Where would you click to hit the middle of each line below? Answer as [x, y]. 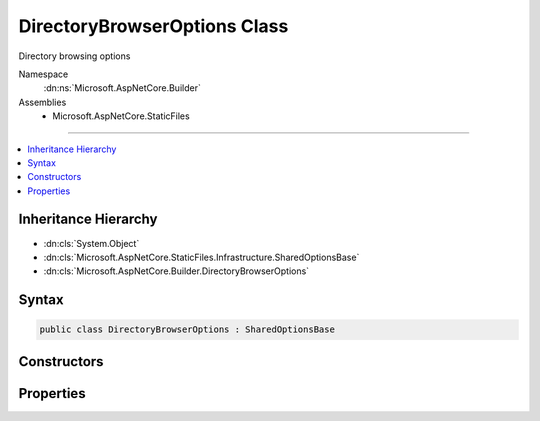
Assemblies [42, 102]
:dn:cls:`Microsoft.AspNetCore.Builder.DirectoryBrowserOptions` [176, 271]
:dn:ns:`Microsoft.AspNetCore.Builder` [122, 88]
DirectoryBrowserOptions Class [153, 26]
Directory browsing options [74, 56]
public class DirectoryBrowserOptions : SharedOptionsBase [187, 329]
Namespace [43, 74]
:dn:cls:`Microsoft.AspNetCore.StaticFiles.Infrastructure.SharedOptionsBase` [201, 257]
